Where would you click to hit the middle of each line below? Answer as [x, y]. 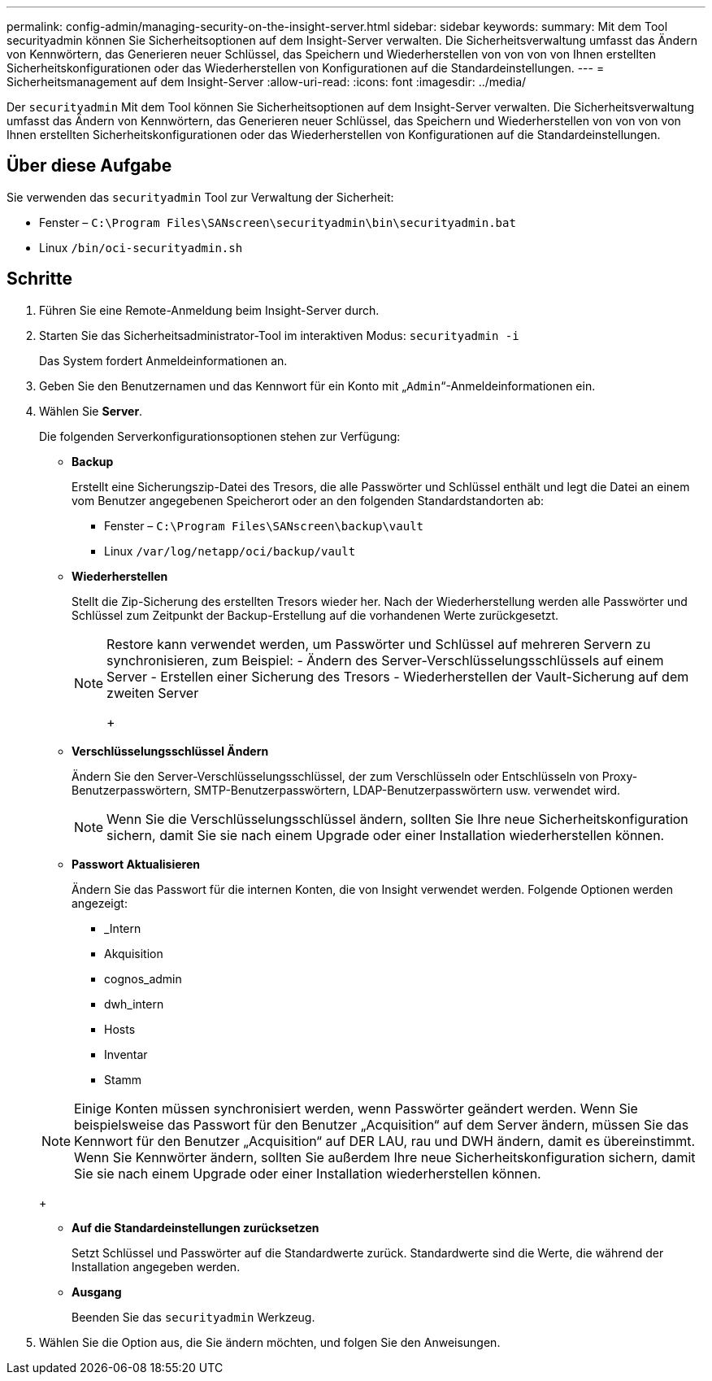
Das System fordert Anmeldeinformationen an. [163, 360]
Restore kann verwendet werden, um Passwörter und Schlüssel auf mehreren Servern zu [379, 644]
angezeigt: [100, 903]
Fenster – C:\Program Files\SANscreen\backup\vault [264, 525]
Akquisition [134, 953]
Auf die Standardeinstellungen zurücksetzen [195, 1227]
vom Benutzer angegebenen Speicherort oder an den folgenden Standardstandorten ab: [308, 500]
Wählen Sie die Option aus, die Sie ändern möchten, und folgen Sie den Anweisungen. [270, 1342]
